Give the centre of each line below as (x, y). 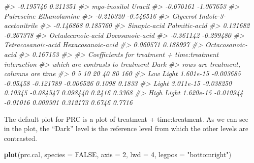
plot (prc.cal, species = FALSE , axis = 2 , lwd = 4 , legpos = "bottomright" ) (118, 154)
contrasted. (21, 138)
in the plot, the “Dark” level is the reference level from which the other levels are (126, 128)
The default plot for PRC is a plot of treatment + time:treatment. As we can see (126, 119)
